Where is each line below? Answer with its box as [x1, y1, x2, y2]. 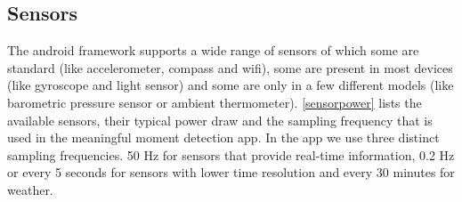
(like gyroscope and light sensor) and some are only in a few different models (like [7, 76, 454, 94]
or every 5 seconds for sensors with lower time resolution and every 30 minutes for [7, 163, 455, 182]
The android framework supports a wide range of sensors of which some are [7, 41, 419, 60]
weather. [7, 180, 53, 198]
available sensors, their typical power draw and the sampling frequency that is [7, 110, 433, 129]
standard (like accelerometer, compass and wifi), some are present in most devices [7, 58, 453, 77]
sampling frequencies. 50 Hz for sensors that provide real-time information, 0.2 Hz [7, 145, 455, 164]
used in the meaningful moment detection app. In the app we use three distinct [7, 128, 440, 147]
